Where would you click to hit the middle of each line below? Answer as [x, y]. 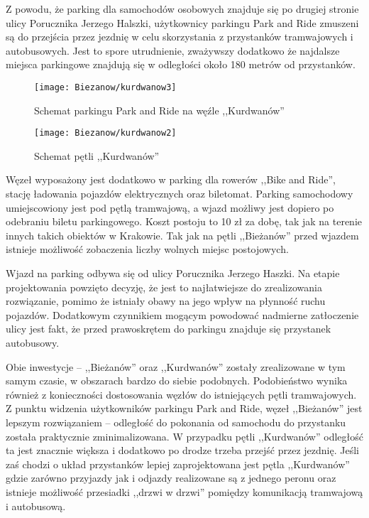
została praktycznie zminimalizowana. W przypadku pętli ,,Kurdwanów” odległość [184, 436]
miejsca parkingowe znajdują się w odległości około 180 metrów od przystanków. [181, 64]
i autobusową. [36, 506]
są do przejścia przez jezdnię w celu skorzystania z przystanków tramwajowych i [180, 37]
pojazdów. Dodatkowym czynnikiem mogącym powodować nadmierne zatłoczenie [182, 314]
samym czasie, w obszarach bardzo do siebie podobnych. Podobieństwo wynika [177, 381]
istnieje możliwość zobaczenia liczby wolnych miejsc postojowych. [147, 249]
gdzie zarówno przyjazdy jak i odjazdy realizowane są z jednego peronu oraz [171, 478]
